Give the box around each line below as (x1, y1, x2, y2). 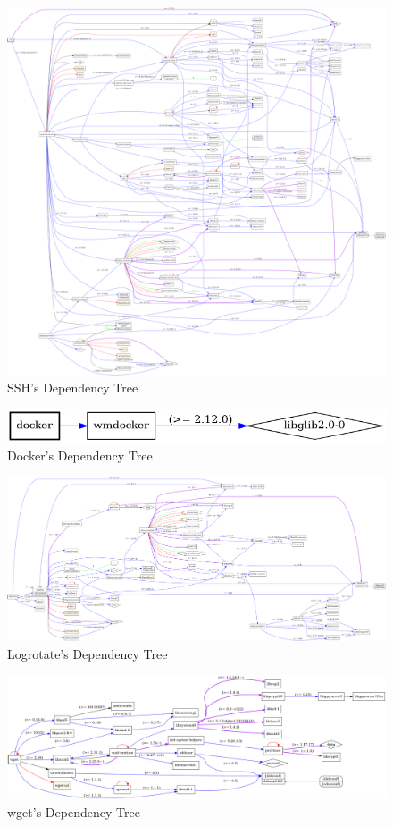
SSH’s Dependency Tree (7, 378, 138, 397)
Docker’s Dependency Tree (7, 445, 153, 464)
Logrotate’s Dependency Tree (7, 644, 168, 662)
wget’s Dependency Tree (7, 802, 140, 821)
